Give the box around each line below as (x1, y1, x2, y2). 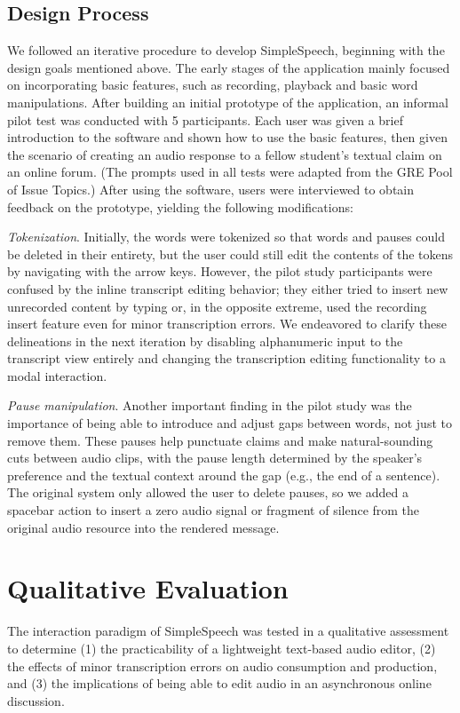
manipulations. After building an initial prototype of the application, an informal (7, 92, 448, 111)
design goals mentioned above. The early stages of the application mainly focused (7, 58, 450, 76)
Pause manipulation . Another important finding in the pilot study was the (7, 396, 412, 415)
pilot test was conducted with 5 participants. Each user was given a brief (7, 110, 403, 129)
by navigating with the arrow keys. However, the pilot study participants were (7, 262, 432, 281)
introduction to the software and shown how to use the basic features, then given (7, 128, 448, 147)
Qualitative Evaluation (7, 570, 289, 606)
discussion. (7, 691, 65, 709)
